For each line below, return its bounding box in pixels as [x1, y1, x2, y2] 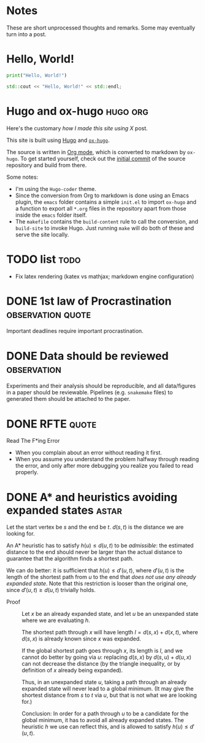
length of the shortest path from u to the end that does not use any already [6, 574, 196, 581]
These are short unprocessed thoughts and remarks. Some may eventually [6, 24, 195, 31]
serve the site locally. [15, 231, 69, 238]
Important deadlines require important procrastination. [6, 327, 144, 335]
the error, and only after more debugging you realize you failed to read [15, 462, 193, 470]
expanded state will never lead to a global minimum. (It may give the [21, 685, 194, 693]
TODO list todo [6, 252, 81, 266]
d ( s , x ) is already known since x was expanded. [21, 635, 141, 642]
